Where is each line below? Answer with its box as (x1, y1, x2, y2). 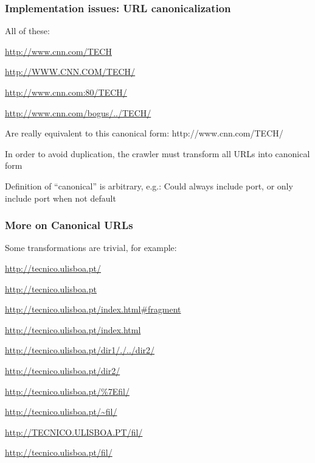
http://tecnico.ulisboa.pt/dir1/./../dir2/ (5, 344, 155, 356)
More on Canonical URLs (5, 217, 133, 233)
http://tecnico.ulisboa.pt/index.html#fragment (5, 303, 181, 316)
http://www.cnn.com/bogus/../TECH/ (5, 106, 151, 119)
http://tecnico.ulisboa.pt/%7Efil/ (5, 384, 130, 397)
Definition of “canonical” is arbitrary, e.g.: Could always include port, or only (5, 179, 293, 192)
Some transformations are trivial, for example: (5, 241, 177, 254)
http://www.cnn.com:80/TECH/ (5, 86, 127, 98)
